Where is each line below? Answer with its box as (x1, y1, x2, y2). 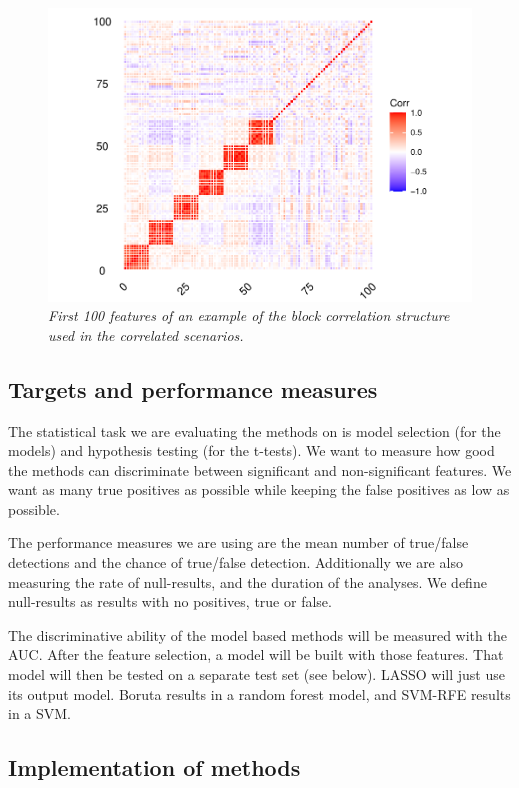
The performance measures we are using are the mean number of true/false (8, 532, 469, 553)
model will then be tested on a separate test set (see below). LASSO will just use (8, 664, 505, 685)
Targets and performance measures (8, 373, 378, 404)
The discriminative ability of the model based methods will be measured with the (8, 624, 507, 645)
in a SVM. (8, 703, 72, 724)
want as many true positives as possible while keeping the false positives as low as (8, 479, 510, 500)
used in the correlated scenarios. (48, 324, 244, 345)
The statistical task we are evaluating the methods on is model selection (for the (8, 420, 501, 441)
